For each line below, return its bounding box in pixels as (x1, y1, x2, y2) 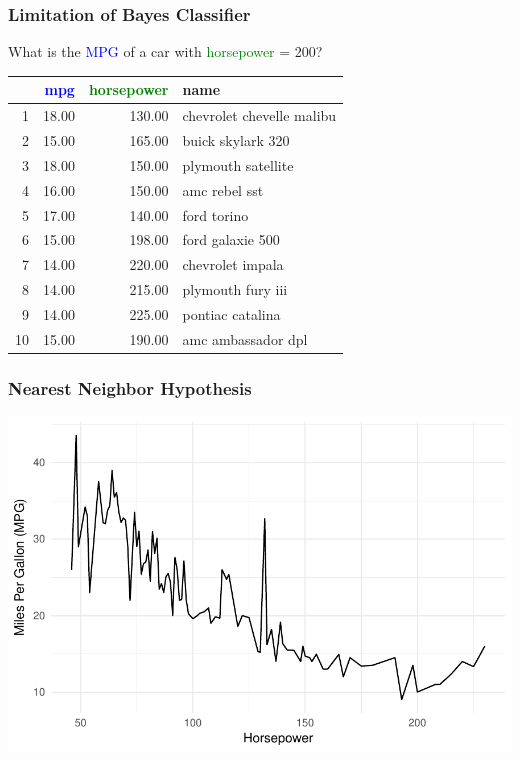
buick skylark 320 (182, 130, 290, 150)
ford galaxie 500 (182, 229, 280, 250)
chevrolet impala (182, 254, 284, 275)
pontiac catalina (182, 303, 281, 324)
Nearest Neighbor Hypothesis (8, 375, 252, 400)
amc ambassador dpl (182, 328, 308, 349)
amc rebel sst (182, 179, 264, 200)
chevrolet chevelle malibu (182, 105, 337, 126)
